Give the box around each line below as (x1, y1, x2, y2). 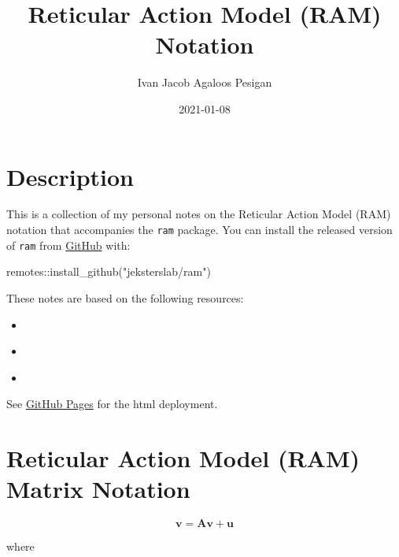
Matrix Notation (6, 473, 190, 505)
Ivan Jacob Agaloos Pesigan (137, 74, 272, 91)
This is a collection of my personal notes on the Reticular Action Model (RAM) (6, 206, 391, 222)
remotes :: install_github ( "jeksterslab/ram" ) (6, 263, 211, 280)
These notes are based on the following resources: (6, 289, 244, 306)
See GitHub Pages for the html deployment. (6, 395, 218, 412)
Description (6, 160, 135, 192)
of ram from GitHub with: (6, 236, 131, 253)
